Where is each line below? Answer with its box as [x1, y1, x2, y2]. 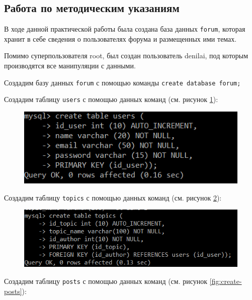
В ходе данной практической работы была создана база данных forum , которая [4, 24, 245, 34]
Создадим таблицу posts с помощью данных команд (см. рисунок [4, 276, 208, 286]
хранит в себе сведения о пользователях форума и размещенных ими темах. [4, 33, 237, 44]
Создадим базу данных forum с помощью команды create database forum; [4, 77, 241, 87]
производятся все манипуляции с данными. [4, 60, 136, 71]
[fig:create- [209, 276, 242, 286]
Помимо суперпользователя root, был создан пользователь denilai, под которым [4, 50, 248, 61]
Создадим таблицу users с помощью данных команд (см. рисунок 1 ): [4, 94, 218, 105]
